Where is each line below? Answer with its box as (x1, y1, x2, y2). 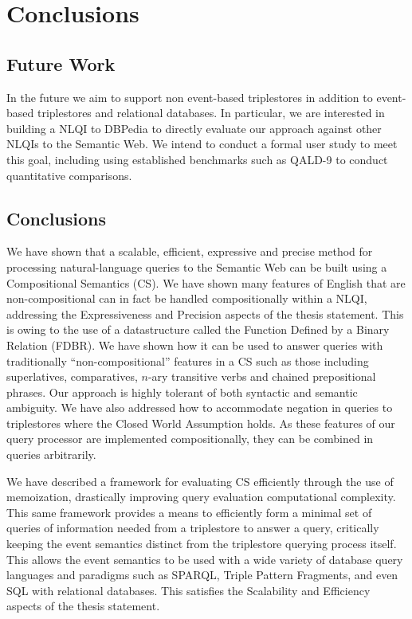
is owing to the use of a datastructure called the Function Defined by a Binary (6, 321, 390, 338)
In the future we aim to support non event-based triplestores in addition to (6, 88, 373, 105)
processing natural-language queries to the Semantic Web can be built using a (6, 258, 387, 275)
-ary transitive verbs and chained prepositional (147, 368, 376, 385)
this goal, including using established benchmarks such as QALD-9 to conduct (6, 151, 388, 167)
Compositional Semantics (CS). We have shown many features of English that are (6, 274, 406, 291)
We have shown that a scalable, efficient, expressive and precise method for (6, 243, 373, 260)
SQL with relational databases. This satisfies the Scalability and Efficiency (6, 582, 371, 598)
